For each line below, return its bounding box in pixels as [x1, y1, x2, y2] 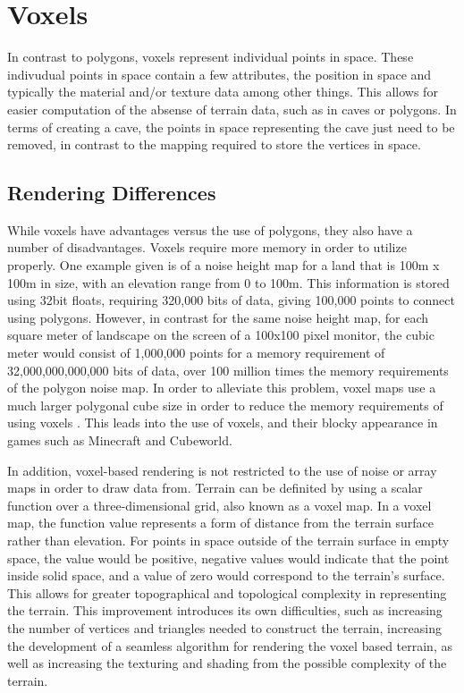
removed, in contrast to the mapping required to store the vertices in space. [7, 135, 421, 154]
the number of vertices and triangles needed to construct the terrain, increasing [7, 618, 442, 637]
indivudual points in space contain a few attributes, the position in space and [7, 64, 432, 83]
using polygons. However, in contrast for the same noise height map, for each [7, 308, 429, 326]
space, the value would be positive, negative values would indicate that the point [7, 548, 450, 567]
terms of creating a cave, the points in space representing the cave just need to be [7, 117, 455, 136]
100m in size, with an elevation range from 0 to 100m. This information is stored [7, 273, 450, 292]
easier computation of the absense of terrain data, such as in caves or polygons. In [7, 99, 457, 118]
